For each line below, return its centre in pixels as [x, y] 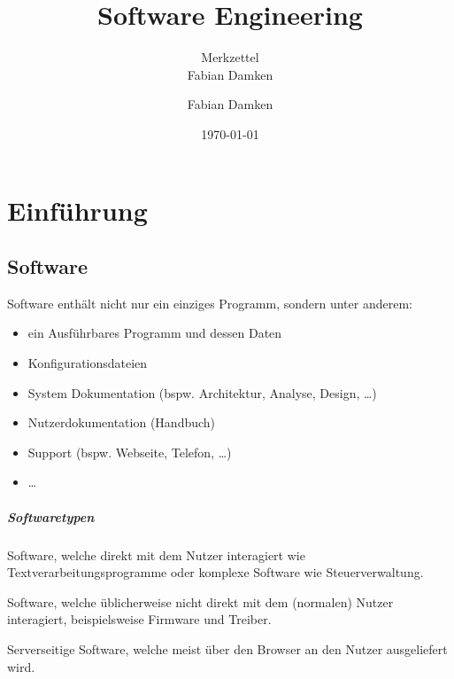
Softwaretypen [51, 516]
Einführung [77, 210]
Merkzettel [230, 57]
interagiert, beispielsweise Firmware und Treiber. [139, 619]
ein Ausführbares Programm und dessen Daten [155, 333]
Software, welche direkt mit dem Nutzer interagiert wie [156, 554]
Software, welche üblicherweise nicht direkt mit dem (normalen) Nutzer [200, 601]
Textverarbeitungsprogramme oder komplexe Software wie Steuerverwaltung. [215, 572]
